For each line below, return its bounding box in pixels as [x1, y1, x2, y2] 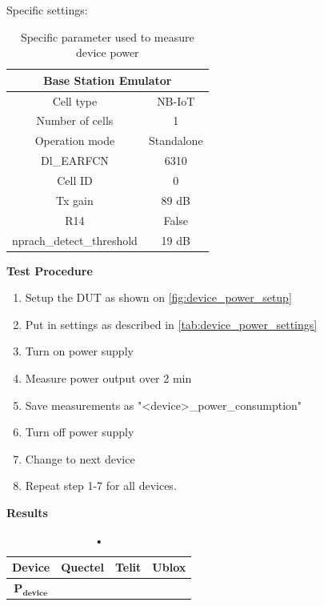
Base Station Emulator [43, 71, 172, 88]
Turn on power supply [25, 343, 134, 359]
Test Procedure [6, 262, 93, 279]
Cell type [52, 92, 98, 109]
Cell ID [57, 172, 93, 188]
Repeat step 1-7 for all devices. [25, 477, 177, 494]
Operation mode [34, 132, 115, 149]
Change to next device [25, 450, 135, 467]
